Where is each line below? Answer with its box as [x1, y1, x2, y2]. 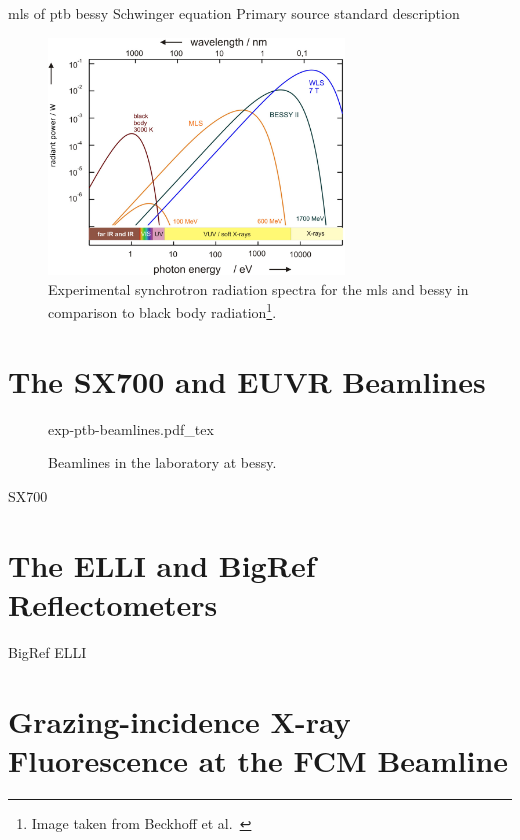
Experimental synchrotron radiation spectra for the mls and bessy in [48, 278, 469, 299]
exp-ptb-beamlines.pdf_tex [48, 418, 214, 439]
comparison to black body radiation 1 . [48, 299, 277, 323]
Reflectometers [8, 583, 218, 624]
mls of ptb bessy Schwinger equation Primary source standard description [8, 3, 460, 23]
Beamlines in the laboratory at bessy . [48, 452, 277, 473]
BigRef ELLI [8, 641, 87, 662]
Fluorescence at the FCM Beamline [8, 739, 509, 780]
